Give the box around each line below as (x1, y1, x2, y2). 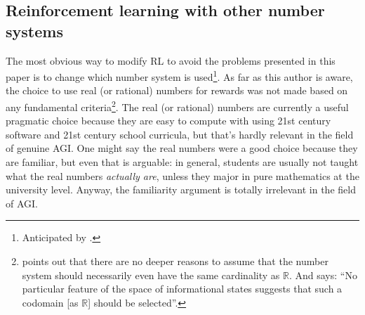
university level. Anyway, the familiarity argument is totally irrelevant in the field (6, 182, 356, 197)
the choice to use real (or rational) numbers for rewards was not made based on (6, 83, 348, 98)
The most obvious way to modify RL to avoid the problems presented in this (6, 53, 336, 67)
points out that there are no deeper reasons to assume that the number (22, 254, 328, 269)
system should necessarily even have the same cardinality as (22, 267, 280, 282)
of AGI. (6, 195, 38, 210)
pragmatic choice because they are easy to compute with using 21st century (6, 113, 331, 128)
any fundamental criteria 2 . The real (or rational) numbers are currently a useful (6, 98, 349, 114)
